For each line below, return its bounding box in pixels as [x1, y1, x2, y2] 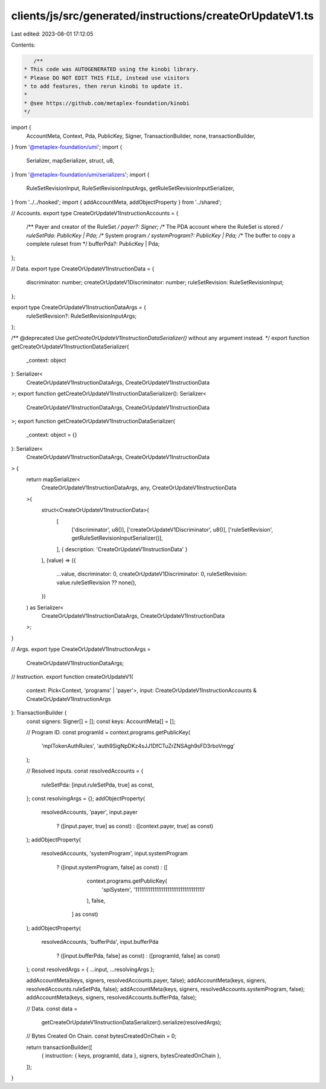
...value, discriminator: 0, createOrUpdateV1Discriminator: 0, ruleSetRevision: [56, 571, 248, 578]
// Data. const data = [26, 1005, 78, 1012]
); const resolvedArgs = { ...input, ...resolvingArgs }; [26, 966, 155, 973]
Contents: [11, 41, 36, 48]
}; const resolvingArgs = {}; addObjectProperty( [26, 794, 145, 802]
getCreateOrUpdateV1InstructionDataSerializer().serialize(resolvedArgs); [41, 1018, 222, 1025]
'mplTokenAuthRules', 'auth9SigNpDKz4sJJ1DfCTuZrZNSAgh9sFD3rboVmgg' [41, 742, 235, 750]
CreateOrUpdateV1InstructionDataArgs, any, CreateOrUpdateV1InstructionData [41, 484, 237, 491]
